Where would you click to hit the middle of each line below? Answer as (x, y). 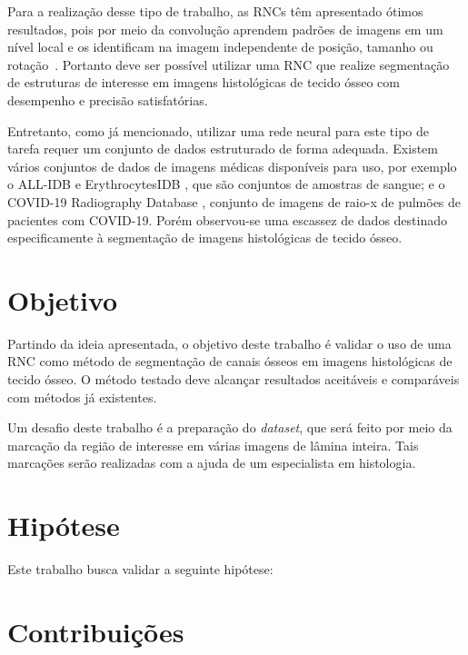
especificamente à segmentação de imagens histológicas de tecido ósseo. (205, 238)
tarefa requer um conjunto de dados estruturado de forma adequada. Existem (223, 149)
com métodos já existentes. (82, 397)
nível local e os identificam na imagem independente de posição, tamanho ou (220, 47)
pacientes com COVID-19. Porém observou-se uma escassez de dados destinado (227, 219)
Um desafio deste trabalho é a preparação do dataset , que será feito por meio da (230, 427)
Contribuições (96, 631)
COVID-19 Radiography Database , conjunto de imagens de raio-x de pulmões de (234, 201)
